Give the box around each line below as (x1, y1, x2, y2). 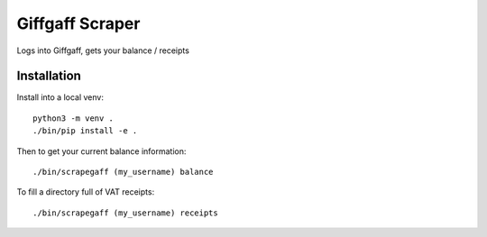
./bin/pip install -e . (32, 126, 138, 136)
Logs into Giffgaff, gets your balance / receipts (16, 45, 189, 56)
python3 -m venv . (32, 113, 115, 123)
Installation (16, 68, 81, 84)
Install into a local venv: (16, 92, 104, 103)
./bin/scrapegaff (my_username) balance (32, 167, 214, 178)
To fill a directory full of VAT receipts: (16, 187, 155, 197)
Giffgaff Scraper (16, 14, 141, 33)
